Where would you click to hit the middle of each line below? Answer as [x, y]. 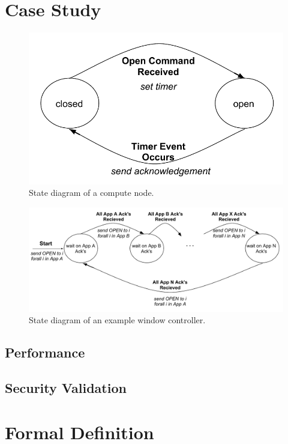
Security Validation [66, 388]
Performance [45, 352]
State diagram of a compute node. [91, 193]
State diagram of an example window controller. [117, 320]
